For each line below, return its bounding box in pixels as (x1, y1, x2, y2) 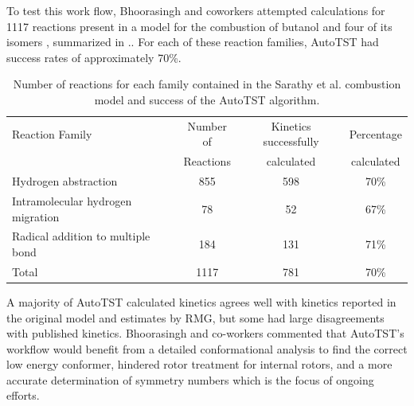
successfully (263, 133, 319, 150)
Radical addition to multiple (12, 228, 150, 244)
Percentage (349, 125, 402, 142)
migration (12, 208, 60, 224)
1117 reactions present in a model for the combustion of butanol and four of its (6, 18, 393, 34)
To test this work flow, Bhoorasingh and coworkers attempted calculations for (6, 2, 385, 18)
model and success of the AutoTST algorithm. (94, 91, 320, 107)
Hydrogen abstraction (12, 173, 118, 189)
